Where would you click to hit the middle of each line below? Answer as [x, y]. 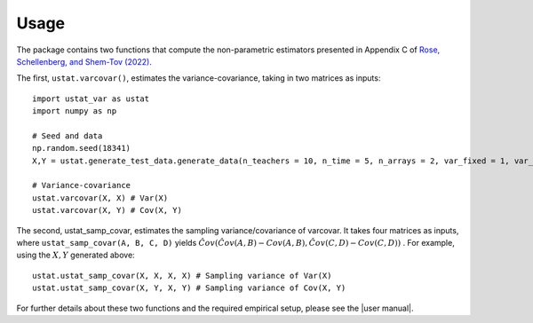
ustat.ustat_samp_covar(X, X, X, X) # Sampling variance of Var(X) [182, 276]
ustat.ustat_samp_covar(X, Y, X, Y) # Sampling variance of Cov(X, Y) [189, 288]
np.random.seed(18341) [82, 148]
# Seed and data [68, 136]
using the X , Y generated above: [76, 255]
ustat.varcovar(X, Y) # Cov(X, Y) [107, 210]
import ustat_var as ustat [91, 98]
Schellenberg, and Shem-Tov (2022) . [84, 61]
